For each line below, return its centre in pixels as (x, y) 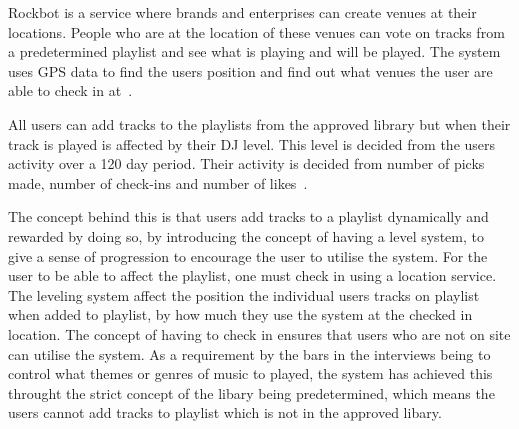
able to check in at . (70, 90)
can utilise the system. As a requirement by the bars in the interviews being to (249, 353)
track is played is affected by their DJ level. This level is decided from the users (252, 143)
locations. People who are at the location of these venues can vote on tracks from (256, 31)
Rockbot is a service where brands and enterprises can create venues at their (242, 12)
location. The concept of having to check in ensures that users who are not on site (259, 333)
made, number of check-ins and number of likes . (158, 182)
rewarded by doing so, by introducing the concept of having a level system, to (246, 235)
